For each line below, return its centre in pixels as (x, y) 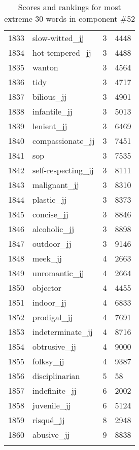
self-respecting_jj (63, 170)
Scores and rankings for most (69, 7)
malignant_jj (56, 185)
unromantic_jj (58, 273)
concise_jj (50, 214)
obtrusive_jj (54, 346)
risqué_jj (49, 420)
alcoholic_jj (54, 229)
